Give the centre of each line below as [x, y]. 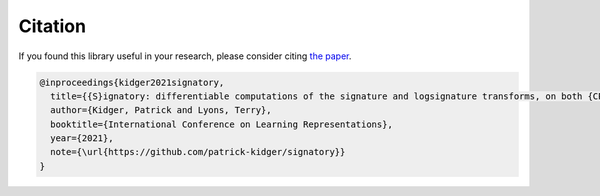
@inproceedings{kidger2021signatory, [132, 82]
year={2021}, [82, 138]
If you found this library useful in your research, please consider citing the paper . [185, 56]
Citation [52, 26]
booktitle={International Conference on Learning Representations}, [222, 124]
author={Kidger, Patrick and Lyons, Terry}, [161, 110]
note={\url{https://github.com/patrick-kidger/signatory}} [198, 152]
